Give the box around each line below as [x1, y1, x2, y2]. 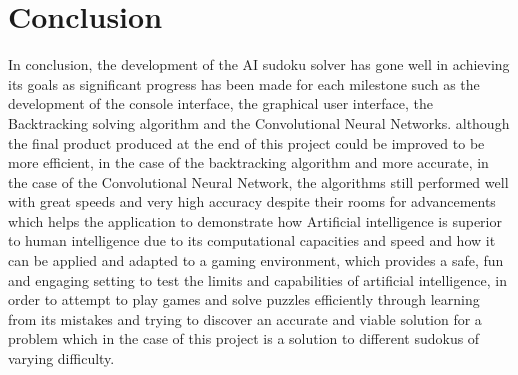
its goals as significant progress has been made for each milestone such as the [8, 73, 480, 94]
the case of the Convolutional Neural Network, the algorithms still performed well [8, 171, 509, 192]
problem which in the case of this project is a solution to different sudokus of [8, 328, 480, 349]
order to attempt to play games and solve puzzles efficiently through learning [8, 289, 480, 310]
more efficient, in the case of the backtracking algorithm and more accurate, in [8, 152, 489, 173]
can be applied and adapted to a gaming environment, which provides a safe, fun [8, 250, 504, 271]
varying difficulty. [8, 348, 115, 369]
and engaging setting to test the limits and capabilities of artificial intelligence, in [8, 269, 507, 290]
